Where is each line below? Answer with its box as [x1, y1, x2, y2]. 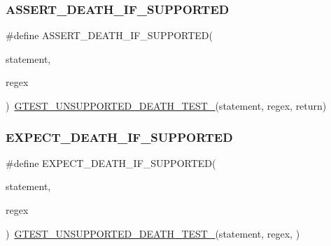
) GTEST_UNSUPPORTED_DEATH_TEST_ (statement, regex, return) [6, 99, 327, 113]
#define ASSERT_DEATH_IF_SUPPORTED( [6, 28, 213, 43]
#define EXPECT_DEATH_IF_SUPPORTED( [6, 155, 216, 170]
